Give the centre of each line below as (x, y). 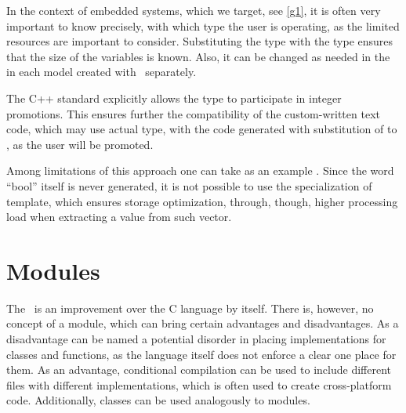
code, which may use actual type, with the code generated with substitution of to (202, 129)
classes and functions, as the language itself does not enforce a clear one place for (201, 354)
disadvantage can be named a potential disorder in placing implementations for (196, 339)
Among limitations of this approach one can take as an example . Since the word (200, 170)
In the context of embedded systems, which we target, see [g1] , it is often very (194, 10)
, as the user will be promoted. (80, 144)
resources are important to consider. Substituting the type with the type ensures (200, 41)
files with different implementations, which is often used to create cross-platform (199, 384)
